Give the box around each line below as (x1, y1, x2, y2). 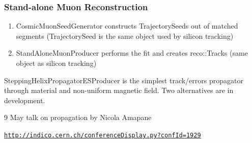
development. (4, 94, 45, 105)
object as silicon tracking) (16, 58, 97, 68)
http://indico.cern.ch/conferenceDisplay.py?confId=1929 (4, 131, 201, 139)
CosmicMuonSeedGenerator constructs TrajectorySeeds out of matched (16, 20, 238, 31)
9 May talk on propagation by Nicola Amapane (4, 112, 152, 123)
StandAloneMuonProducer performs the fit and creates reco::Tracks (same (16, 47, 248, 58)
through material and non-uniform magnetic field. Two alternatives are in (4, 85, 234, 96)
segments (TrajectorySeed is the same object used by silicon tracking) (16, 30, 234, 41)
